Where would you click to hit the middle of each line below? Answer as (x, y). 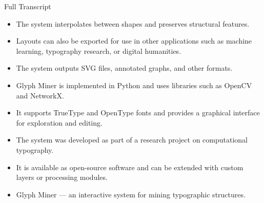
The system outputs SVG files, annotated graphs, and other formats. (124, 68)
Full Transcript (28, 6)
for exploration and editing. (59, 122)
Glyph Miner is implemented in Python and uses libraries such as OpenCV (134, 85)
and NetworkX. (40, 95)
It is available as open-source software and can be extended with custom (130, 167)
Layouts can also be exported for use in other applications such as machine (134, 41)
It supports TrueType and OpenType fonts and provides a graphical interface (138, 113)
